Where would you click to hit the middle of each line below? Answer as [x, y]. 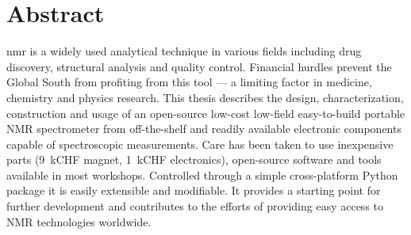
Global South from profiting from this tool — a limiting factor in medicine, [189, 82]
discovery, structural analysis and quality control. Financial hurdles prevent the [199, 66]
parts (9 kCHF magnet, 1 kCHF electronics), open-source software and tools [194, 159]
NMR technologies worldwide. [79, 221]
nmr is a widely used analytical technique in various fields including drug [184, 51]
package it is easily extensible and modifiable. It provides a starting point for [194, 190]
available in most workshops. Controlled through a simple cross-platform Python [202, 174]
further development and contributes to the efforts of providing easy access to [195, 206]
